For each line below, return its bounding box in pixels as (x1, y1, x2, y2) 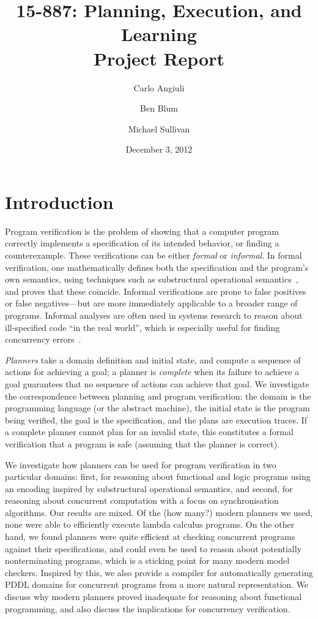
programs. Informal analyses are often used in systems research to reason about (5, 308, 303, 321)
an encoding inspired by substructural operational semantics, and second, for (5, 482, 293, 495)
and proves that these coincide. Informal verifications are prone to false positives (5, 284, 306, 297)
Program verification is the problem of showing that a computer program (5, 224, 279, 237)
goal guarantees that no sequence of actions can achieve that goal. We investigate (5, 377, 309, 390)
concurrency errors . (5, 333, 81, 346)
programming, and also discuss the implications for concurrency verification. (5, 602, 290, 615)
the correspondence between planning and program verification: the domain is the (5, 389, 311, 402)
